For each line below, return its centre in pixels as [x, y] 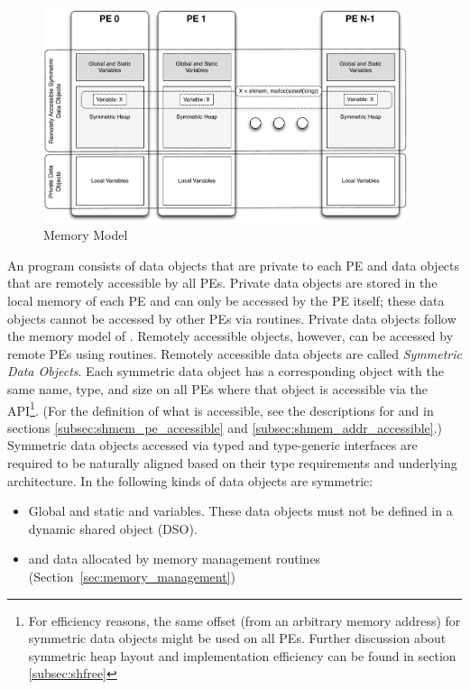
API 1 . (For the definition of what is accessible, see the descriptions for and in [221, 409]
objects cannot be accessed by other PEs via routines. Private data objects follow [232, 318]
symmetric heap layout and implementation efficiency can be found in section [242, 655]
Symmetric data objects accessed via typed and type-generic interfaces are [212, 445]
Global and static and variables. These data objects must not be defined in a [240, 511]
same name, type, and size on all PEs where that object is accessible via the [217, 388]
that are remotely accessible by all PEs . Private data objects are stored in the [222, 283]
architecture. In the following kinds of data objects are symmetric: [190, 480]
